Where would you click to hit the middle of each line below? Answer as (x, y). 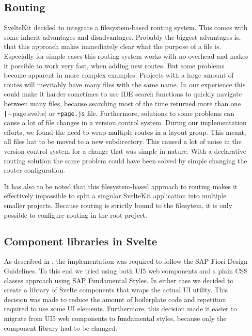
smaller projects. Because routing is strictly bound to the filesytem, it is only (118, 205)
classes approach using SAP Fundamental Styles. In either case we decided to (119, 280)
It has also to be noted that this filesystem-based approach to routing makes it (121, 186)
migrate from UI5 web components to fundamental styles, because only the (115, 318)
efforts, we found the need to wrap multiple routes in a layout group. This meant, (125, 132)
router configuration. (35, 170)
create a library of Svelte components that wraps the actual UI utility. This (116, 290)
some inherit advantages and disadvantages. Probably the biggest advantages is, (122, 37)
